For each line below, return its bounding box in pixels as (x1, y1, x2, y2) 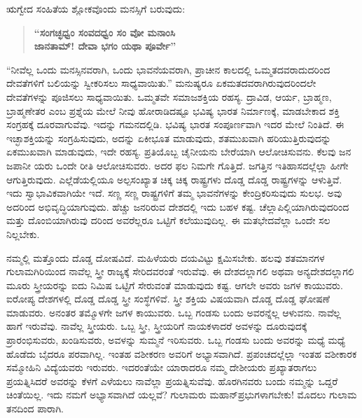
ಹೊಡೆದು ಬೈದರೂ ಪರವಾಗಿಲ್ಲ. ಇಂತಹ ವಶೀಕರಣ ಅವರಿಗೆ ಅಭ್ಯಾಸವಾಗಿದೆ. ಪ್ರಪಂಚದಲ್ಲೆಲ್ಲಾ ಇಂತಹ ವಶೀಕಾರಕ (6, 346, 357, 361)
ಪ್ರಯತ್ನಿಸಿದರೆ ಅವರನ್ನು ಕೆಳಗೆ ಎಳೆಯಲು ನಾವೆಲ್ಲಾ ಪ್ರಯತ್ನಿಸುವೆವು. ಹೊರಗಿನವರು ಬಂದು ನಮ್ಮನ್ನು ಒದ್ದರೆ (6, 373, 338, 388)
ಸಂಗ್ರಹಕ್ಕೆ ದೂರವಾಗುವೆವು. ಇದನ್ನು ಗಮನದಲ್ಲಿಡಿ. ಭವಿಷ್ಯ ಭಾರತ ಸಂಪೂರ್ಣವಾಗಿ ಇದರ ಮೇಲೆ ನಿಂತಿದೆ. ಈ (6, 117, 344, 132)
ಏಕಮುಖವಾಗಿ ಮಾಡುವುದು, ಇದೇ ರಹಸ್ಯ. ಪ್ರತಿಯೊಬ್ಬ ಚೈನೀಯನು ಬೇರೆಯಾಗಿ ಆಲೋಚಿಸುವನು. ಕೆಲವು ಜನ (6, 144, 351, 159)
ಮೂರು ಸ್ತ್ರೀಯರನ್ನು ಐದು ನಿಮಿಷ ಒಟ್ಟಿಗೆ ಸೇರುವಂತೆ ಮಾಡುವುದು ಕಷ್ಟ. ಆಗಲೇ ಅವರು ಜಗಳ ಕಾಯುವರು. (6, 277, 343, 292)
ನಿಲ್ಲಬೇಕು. (6, 226, 40, 241)
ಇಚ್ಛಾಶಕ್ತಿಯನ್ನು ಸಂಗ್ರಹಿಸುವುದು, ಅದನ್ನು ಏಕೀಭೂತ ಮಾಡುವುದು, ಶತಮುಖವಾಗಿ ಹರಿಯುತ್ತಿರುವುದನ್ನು (6, 130, 331, 145)
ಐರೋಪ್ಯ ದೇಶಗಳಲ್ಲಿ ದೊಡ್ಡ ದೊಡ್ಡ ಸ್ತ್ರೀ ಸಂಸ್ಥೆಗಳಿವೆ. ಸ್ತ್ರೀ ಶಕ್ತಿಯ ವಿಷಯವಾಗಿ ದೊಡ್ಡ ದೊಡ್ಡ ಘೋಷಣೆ (6, 291, 330, 306)
